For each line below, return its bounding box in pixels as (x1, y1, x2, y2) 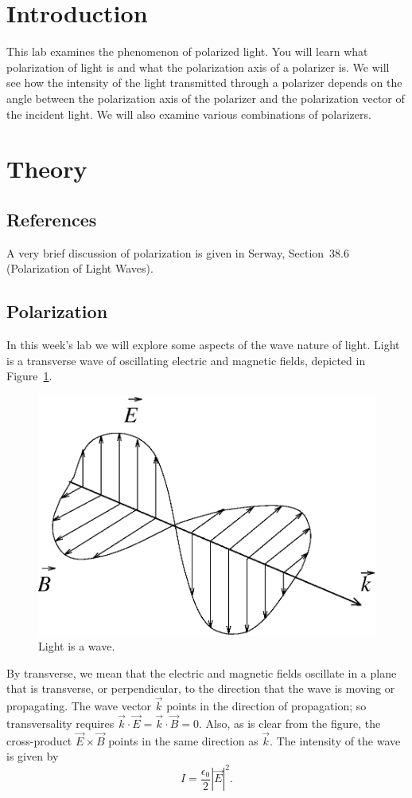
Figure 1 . (6, 368, 52, 384)
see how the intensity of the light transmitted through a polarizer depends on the (6, 74, 402, 91)
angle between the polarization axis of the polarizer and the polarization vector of (6, 89, 405, 106)
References (6, 206, 97, 231)
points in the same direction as (108, 732, 258, 749)
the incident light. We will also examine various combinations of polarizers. (6, 105, 371, 122)
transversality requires (6, 714, 115, 731)
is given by (6, 748, 59, 765)
